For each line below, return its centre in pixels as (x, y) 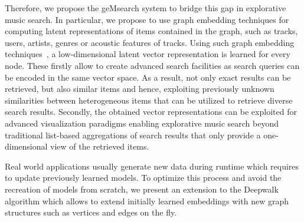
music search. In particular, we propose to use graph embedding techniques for (147, 19)
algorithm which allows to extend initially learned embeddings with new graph (147, 201)
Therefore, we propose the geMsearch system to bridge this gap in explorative (146, 8)
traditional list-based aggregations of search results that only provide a (133, 135)
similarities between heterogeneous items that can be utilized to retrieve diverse (149, 100)
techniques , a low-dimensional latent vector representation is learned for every (148, 54)
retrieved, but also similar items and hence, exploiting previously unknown (140, 89)
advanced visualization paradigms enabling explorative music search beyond (142, 123)
